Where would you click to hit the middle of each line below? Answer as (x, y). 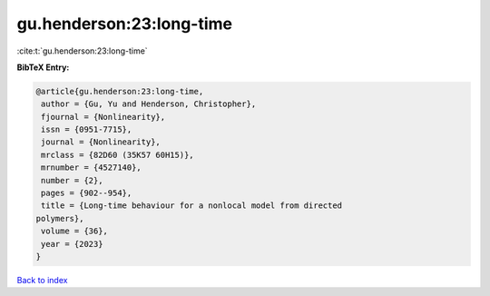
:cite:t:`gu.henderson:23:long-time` (83, 51)
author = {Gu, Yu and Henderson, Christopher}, (149, 104)
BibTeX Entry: (43, 67)
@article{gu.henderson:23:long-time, (120, 91)
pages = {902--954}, (87, 193)
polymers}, (60, 218)
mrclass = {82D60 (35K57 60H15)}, (118, 155)
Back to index (42, 280)
